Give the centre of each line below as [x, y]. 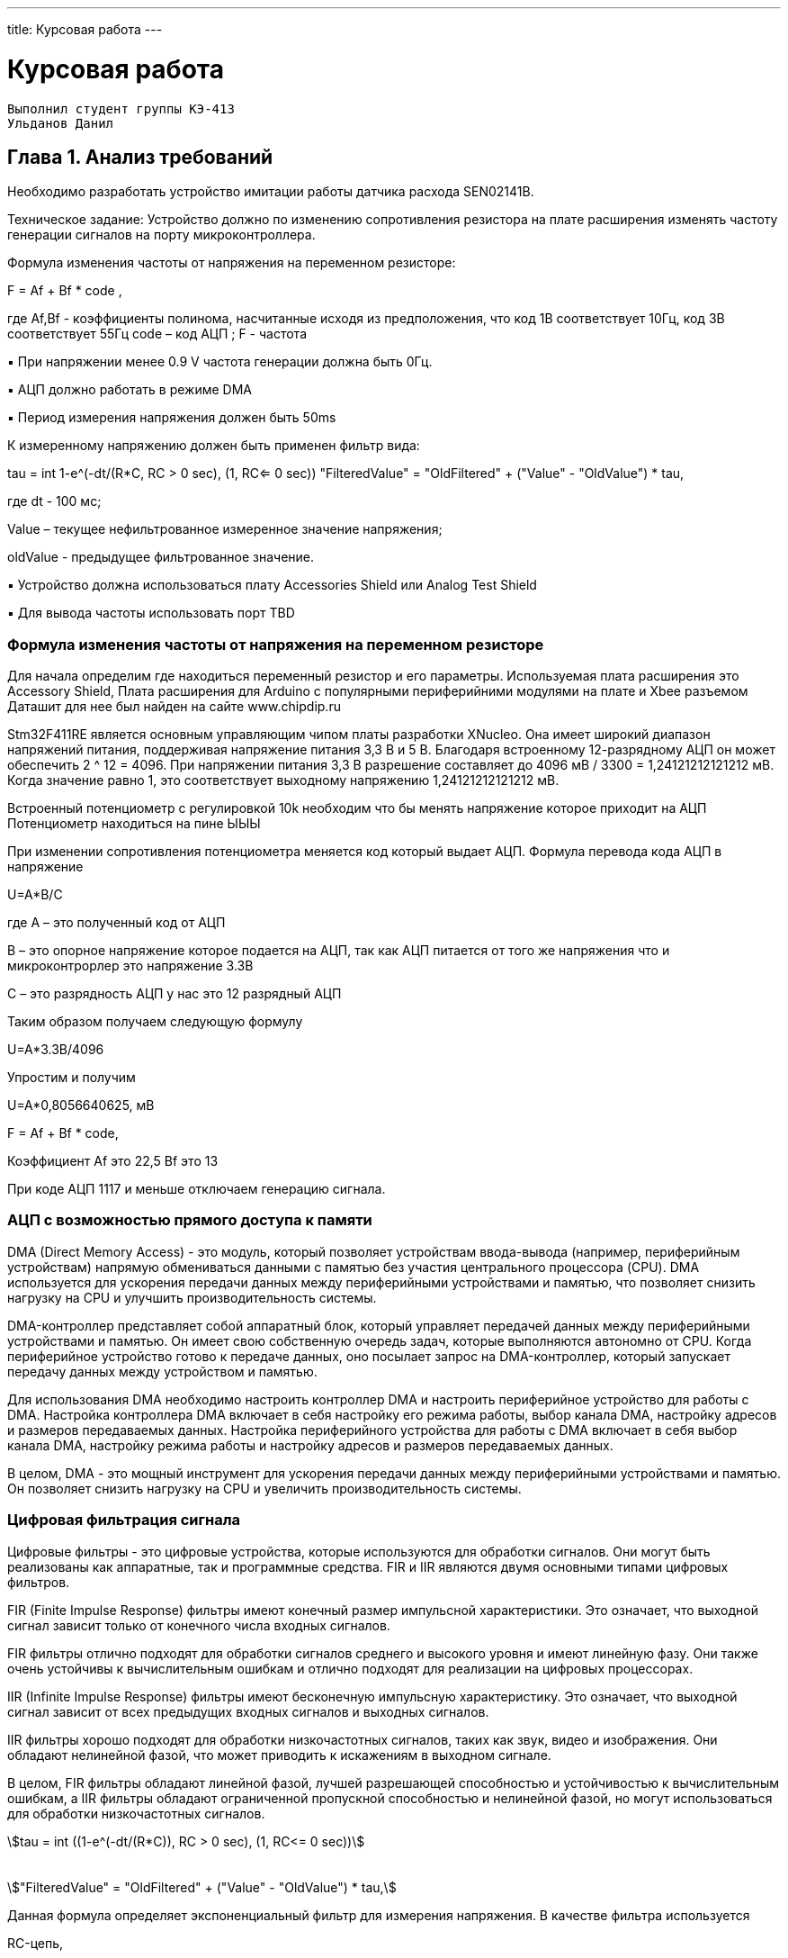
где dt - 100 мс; [54, 501]
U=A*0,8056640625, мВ [81, 1105]
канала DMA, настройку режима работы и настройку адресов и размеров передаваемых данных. [310, 1445]
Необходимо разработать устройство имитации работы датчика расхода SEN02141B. [271, 192]
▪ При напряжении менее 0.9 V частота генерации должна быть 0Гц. [220, 362]
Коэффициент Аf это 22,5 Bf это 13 [113, 1161]
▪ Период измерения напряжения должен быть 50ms [172, 418]
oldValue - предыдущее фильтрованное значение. [161, 557]
